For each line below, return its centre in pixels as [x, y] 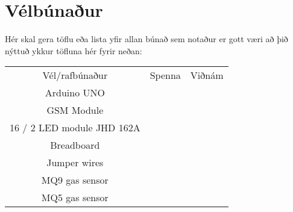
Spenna [165, 75]
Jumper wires [75, 163]
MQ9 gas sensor [75, 180]
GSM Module [75, 110]
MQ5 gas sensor [75, 198]
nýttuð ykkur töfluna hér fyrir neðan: [74, 50]
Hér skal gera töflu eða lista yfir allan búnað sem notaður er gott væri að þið [146, 39]
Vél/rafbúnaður [75, 75]
